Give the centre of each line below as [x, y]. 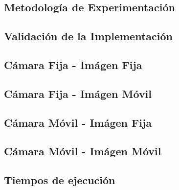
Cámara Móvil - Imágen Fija [78, 122]
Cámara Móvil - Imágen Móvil [83, 151]
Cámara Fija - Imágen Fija [73, 64]
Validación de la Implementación [88, 36]
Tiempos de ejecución [60, 180]
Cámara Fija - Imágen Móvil [78, 93]
